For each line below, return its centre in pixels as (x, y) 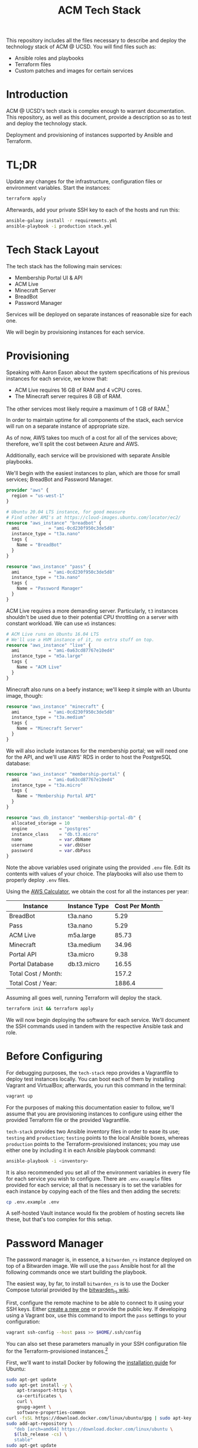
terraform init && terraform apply (50, 1008)
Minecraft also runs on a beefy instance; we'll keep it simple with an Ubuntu (98, 689)
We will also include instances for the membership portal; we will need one (97, 750)
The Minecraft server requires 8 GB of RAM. (68, 396)
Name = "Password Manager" (50, 588)
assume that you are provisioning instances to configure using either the (94, 1114)
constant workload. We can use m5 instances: (61, 623)
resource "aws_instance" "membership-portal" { (66, 774)
